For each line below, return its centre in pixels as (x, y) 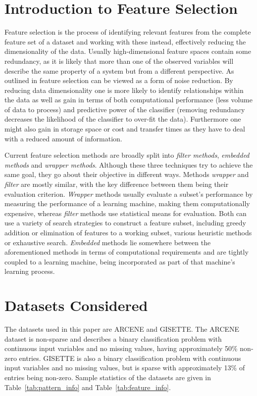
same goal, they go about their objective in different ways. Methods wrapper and (127, 174)
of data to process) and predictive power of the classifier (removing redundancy (125, 109)
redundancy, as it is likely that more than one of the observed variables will (119, 61)
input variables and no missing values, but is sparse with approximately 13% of (125, 368)
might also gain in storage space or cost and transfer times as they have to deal (125, 129)
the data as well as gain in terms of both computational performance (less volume (128, 100)
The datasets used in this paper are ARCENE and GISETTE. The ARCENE (122, 329)
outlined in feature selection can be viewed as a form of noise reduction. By (119, 80)
